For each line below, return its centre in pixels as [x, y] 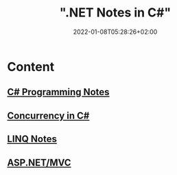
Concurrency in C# [48, 115]
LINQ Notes [32, 139]
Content [31, 66]
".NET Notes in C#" [115, 13]
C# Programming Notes [58, 92]
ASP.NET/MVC [39, 162]
